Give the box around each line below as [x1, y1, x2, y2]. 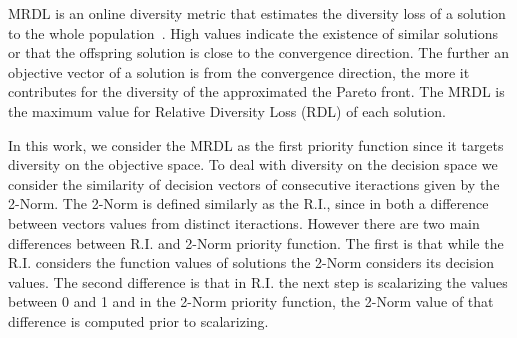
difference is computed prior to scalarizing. [8, 310, 269, 331]
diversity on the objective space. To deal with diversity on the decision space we [8, 154, 498, 175]
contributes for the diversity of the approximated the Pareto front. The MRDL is [8, 81, 505, 102]
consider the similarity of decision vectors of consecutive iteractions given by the [8, 173, 500, 194]
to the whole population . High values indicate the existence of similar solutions [8, 22, 499, 43]
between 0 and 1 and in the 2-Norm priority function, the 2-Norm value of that [8, 291, 494, 312]
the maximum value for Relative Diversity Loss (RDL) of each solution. [8, 100, 446, 121]
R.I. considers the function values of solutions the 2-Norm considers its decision [8, 252, 494, 273]
